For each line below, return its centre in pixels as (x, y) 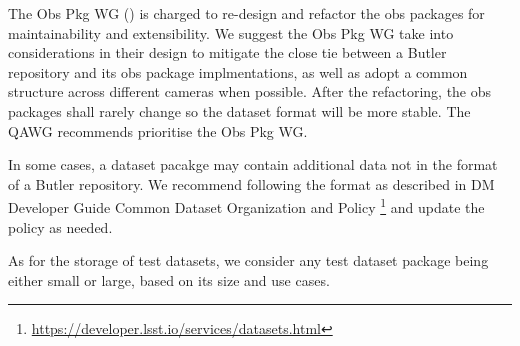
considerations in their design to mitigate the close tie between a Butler (227, 52)
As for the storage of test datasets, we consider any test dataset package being (248, 260)
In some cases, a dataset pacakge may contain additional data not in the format (253, 164)
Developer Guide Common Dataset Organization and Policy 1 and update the (246, 205)
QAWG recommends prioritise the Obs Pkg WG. (158, 130)
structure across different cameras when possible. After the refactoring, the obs (250, 91)
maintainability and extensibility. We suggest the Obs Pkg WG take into (231, 32)
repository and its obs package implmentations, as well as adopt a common (238, 71)
